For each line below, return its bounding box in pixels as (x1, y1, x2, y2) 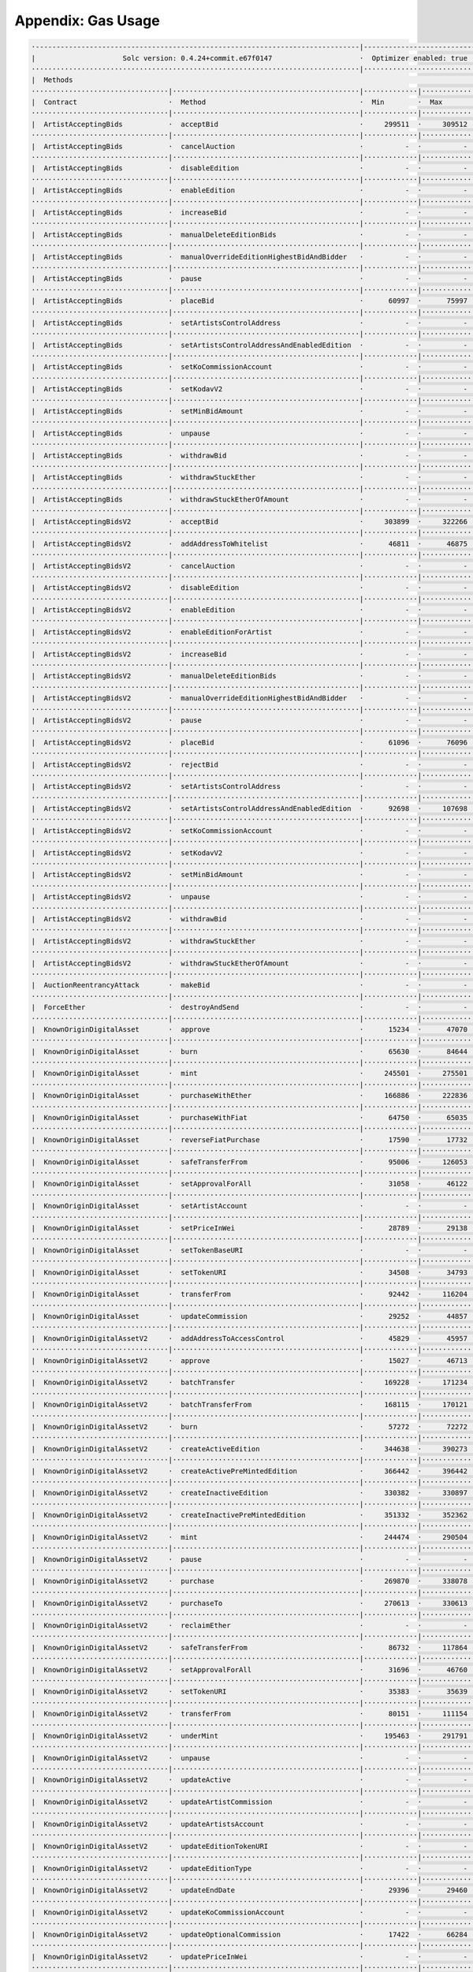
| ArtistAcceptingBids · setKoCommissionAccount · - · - (31, 363, 468, 372)
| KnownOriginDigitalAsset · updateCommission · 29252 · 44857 (31, 1312, 468, 1321)
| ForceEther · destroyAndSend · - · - (31, 1003, 468, 1012)
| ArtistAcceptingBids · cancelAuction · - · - (31, 142, 468, 151)
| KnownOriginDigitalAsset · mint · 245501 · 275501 (31, 1069, 468, 1078)
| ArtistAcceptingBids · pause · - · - (31, 275, 468, 283)
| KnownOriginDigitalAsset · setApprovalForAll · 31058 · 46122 (31, 1179, 468, 1189)
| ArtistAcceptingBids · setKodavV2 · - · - (31, 385, 468, 394)
